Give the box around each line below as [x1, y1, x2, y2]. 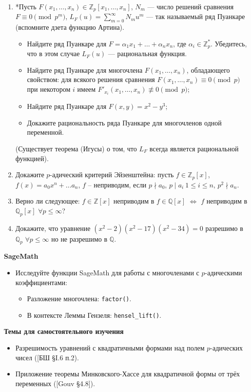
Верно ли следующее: [15, 196, 80, 206]
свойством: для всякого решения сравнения [27, 74, 155, 84]
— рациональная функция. [108, 48, 187, 59]
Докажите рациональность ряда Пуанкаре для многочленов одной [27, 117, 222, 127]
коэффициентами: [15, 277, 67, 287]
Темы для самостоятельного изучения [4, 326, 124, 336]
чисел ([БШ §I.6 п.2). [15, 352, 79, 362]
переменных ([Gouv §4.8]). [15, 378, 95, 388]
